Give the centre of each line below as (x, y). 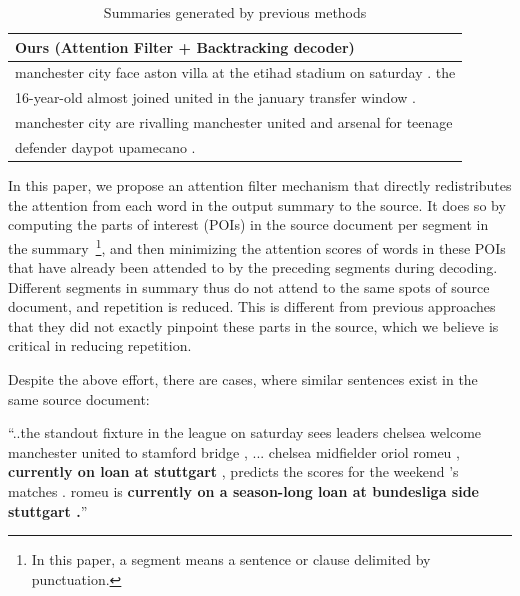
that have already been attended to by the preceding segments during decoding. (253, 267)
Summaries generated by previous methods (235, 12)
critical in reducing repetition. (100, 345)
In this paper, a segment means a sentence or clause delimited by (231, 559)
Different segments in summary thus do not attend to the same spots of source (249, 286)
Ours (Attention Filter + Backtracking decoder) (185, 46)
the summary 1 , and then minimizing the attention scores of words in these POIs (257, 246)
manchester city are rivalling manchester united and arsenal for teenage (234, 122)
